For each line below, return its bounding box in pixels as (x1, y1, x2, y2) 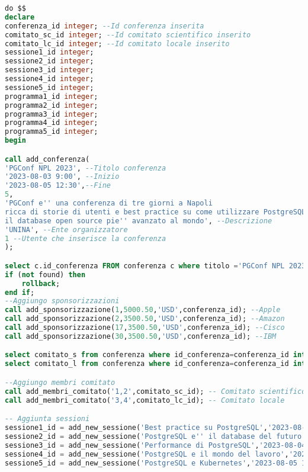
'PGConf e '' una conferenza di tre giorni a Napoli (5, 199, 213, 208)
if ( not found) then (5, 270, 86, 279)
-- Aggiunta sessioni (5, 415, 90, 423)
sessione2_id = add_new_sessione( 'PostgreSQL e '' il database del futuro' (5, 432, 306, 441)
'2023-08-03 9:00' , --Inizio (5, 172, 120, 181)
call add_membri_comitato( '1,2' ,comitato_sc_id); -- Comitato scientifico (5, 387, 306, 396)
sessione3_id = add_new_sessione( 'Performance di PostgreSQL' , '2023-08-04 (5, 441, 306, 449)
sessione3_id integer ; (5, 66, 94, 75)
